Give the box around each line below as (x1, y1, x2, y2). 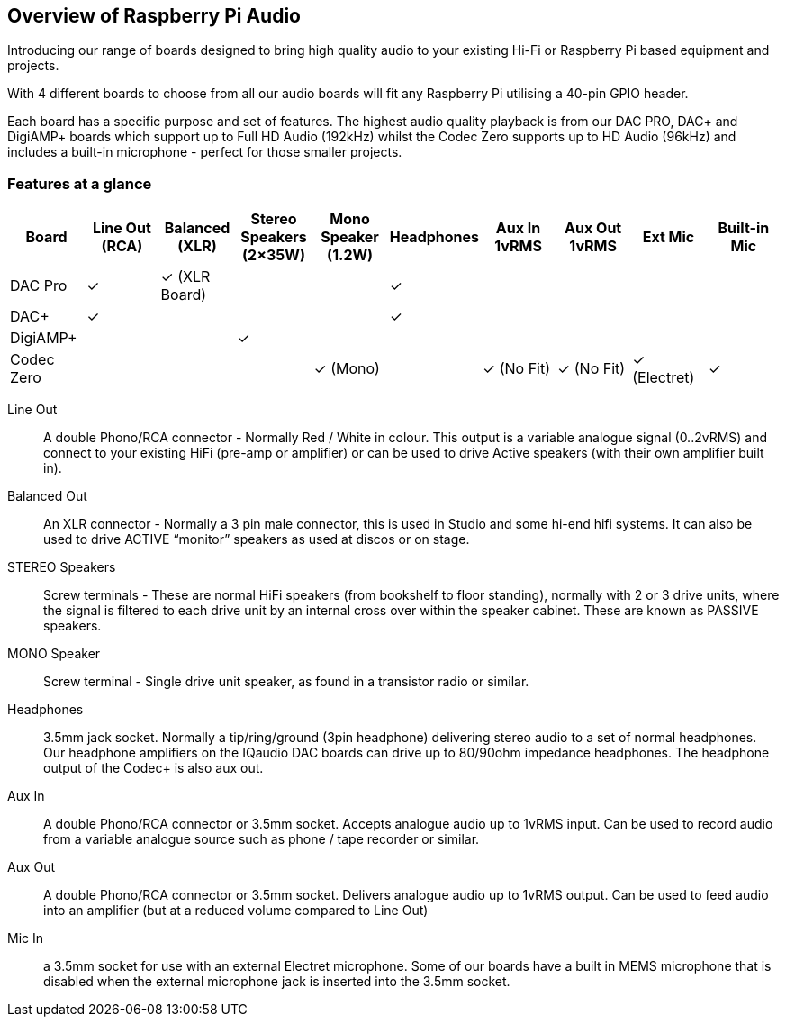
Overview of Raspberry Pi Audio (7, 5, 301, 27)
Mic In (7, 930, 44, 947)
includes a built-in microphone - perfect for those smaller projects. (7, 144, 402, 160)
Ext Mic (642, 228, 695, 247)
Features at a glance (7, 174, 152, 193)
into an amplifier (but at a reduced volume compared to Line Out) (43, 902, 429, 919)
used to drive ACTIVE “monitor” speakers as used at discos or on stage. (43, 531, 470, 548)
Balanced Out (7, 488, 87, 504)
